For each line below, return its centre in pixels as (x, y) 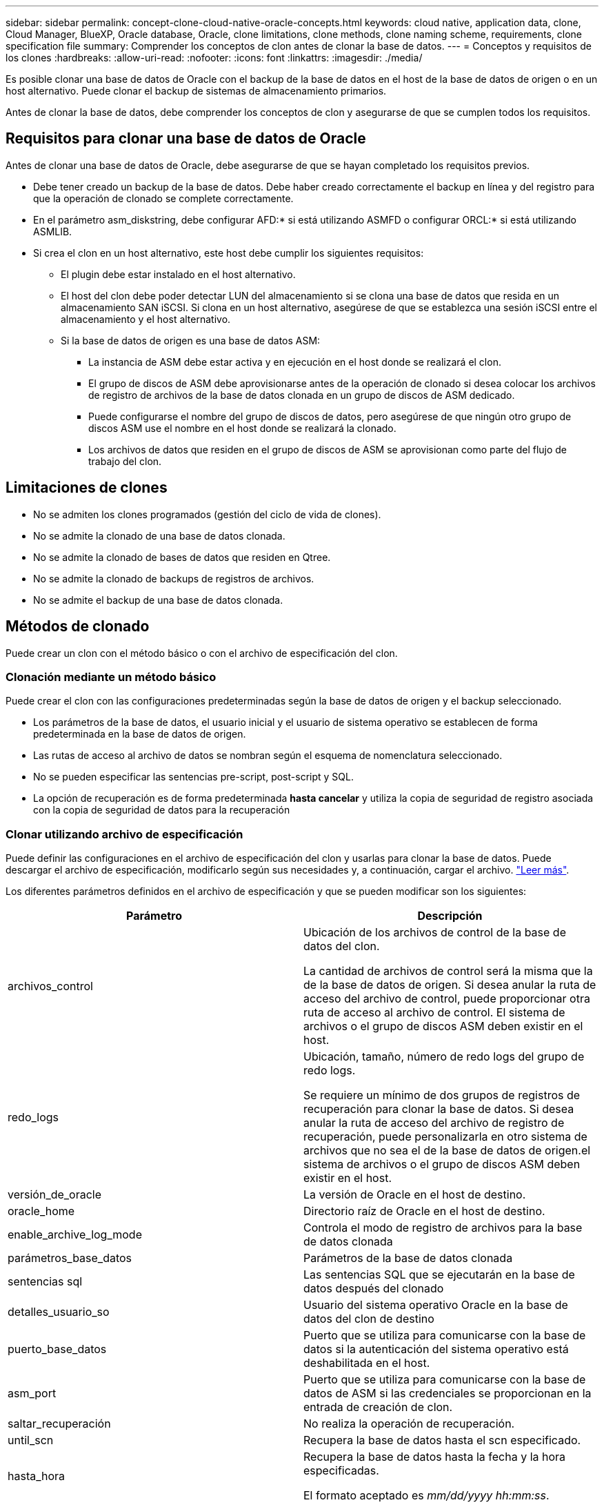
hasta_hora (37, 1476)
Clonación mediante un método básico (111, 677)
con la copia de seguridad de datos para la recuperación (162, 810)
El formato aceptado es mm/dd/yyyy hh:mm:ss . (426, 1496)
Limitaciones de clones (87, 488)
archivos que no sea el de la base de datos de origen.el (447, 1151)
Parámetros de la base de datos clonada (408, 1258)
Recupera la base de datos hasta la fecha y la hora (435, 1457)
